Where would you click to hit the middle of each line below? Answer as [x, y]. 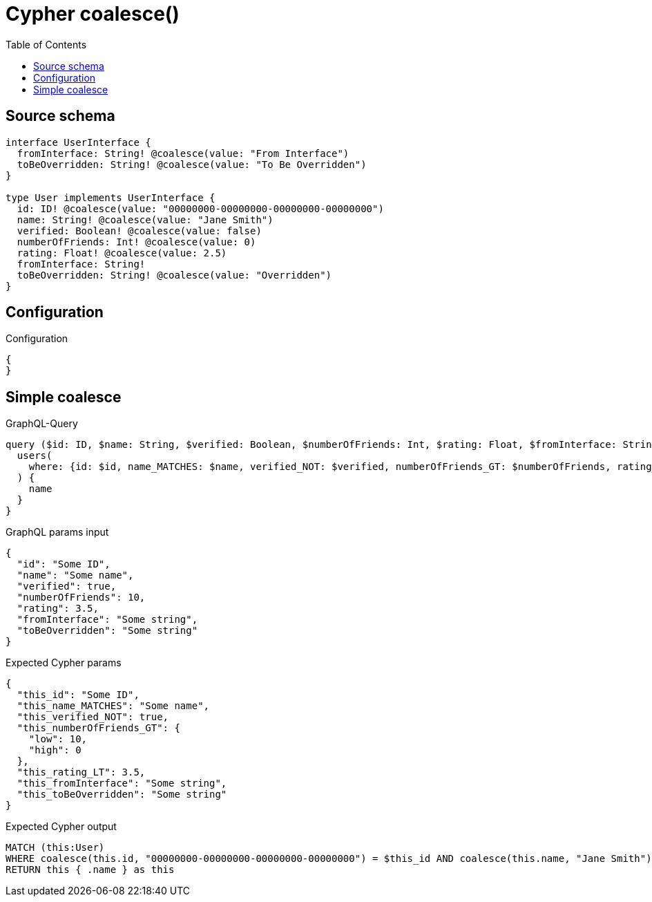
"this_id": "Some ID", [78, 695]
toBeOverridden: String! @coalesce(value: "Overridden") [174, 275]
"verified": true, [67, 586]
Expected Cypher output [61, 827]
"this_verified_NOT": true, [93, 717]
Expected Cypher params [64, 663]
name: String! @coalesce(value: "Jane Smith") [145, 219]
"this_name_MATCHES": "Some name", [113, 706]
